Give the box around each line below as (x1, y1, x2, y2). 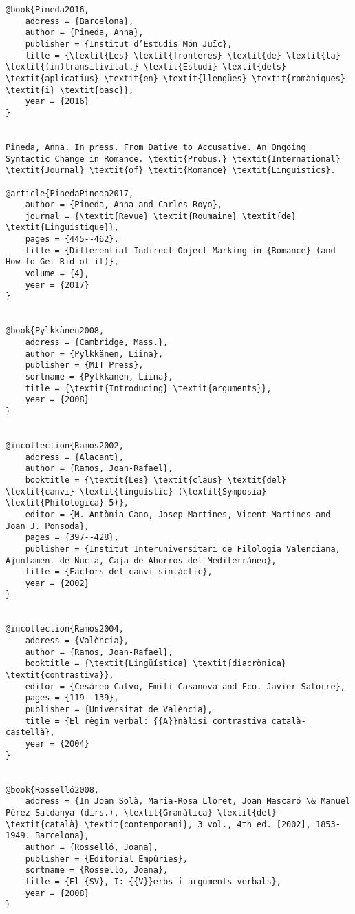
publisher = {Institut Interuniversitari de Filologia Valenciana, (25, 543, 341, 554)
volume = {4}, (25, 269, 89, 279)
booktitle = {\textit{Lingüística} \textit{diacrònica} (25, 658, 287, 669)
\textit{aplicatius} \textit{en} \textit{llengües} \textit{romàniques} (6, 73, 345, 83)
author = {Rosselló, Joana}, (25, 842, 158, 852)
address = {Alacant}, (25, 452, 124, 462)
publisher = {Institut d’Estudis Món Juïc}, (25, 39, 233, 49)
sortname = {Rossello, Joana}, (25, 865, 169, 875)
